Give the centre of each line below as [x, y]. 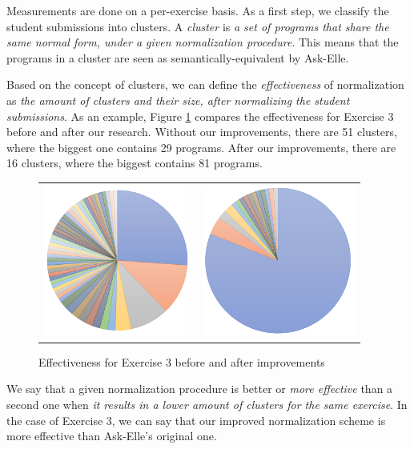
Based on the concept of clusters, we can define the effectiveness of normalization [205, 84]
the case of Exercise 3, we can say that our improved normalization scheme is [196, 420]
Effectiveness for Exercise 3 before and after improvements [182, 361]
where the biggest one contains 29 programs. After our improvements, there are [201, 147]
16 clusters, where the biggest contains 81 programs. [135, 163]
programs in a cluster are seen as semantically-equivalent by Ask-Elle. [178, 57]
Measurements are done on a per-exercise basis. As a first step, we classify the [198, 10]
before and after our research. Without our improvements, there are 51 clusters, [202, 132]
